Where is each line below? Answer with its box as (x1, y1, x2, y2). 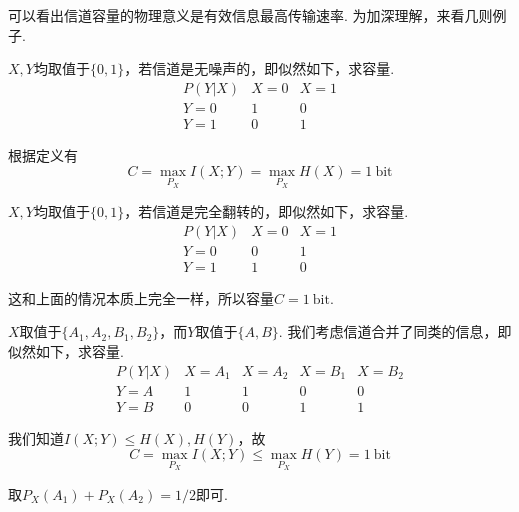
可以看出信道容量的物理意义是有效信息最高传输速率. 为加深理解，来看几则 (8, 5, 493, 25)
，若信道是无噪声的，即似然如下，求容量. (124, 58, 395, 79)
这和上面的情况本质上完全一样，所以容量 (8, 287, 274, 308)
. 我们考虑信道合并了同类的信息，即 (278, 321, 512, 342)
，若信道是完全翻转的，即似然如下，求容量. (124, 201, 409, 222)
